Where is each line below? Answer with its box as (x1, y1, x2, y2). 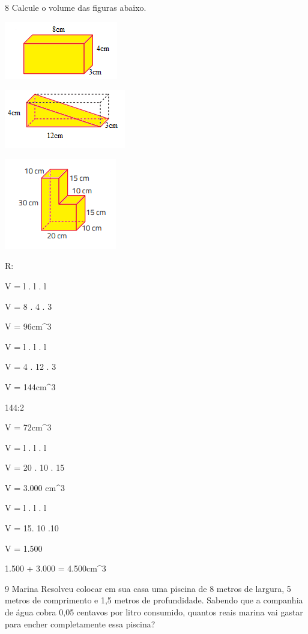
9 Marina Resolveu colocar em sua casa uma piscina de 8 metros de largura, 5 (5, 582, 291, 594)
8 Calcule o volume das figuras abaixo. (5, 1, 146, 13)
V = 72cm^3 (5, 421, 52, 433)
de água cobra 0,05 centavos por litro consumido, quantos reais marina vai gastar (5, 606, 303, 618)
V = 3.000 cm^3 (5, 481, 65, 494)
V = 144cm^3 (5, 380, 56, 393)
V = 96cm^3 (5, 320, 52, 333)
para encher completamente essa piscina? (5, 617, 156, 630)
